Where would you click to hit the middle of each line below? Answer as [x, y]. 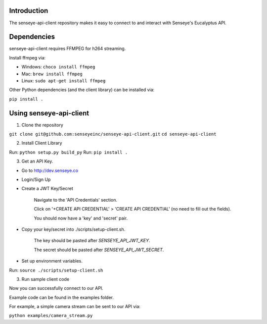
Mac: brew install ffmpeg [52, 74]
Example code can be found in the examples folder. [61, 297]
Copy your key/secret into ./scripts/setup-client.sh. [73, 229]
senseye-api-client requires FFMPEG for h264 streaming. [67, 49]
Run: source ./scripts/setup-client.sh [56, 270]
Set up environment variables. [52, 261]
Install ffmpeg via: [27, 57]
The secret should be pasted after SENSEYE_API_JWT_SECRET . [99, 250]
